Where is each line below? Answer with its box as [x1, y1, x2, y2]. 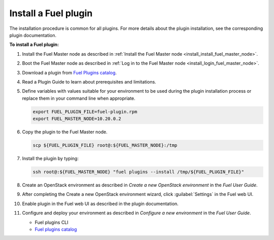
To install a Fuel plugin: [9, 42, 59, 48]
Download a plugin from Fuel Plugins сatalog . [22, 69, 117, 75]
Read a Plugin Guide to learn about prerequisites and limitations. [22, 78, 157, 85]
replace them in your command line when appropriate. [22, 95, 135, 101]
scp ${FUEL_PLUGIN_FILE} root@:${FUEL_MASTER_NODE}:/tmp [32, 142, 178, 148]
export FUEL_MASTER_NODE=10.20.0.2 [32, 116, 121, 122]
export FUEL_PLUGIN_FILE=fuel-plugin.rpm [32, 109, 138, 114]
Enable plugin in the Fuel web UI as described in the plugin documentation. [22, 201, 179, 207]
